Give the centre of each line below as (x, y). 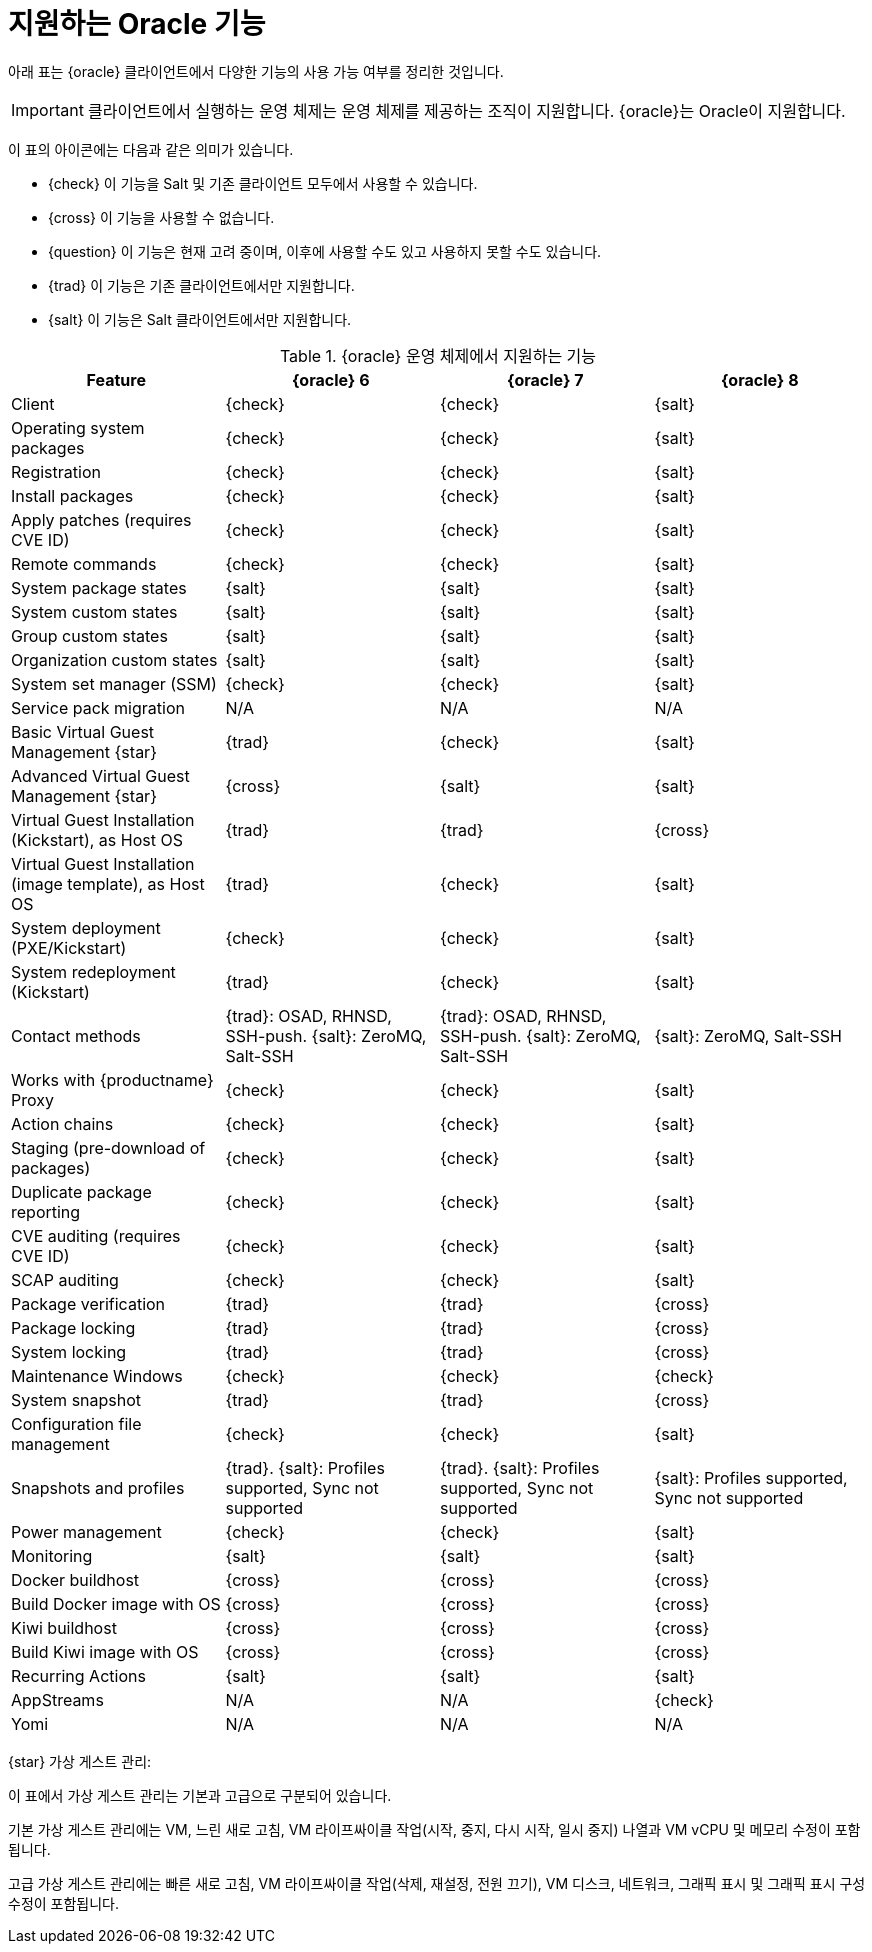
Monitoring (52, 1555)
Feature (116, 379)
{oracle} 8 (759, 379)
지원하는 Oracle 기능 (137, 24)
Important (47, 109)
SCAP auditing (65, 1279)
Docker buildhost (75, 1579)
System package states (99, 587)
